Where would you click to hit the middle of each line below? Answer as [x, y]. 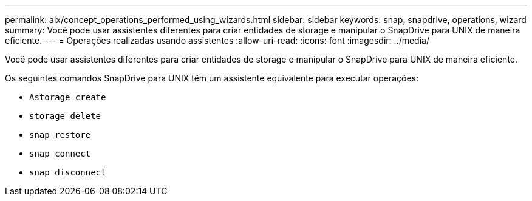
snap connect [60, 154]
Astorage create [68, 97]
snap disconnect [68, 172]
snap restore [60, 135]
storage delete [65, 116]
